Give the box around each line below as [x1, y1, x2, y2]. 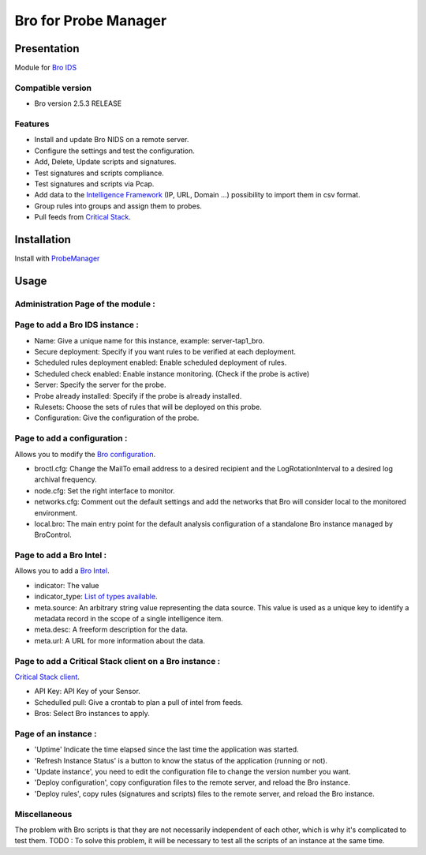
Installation [14, 233, 71, 246]
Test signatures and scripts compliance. [34, 168, 165, 178]
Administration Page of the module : [14, 298, 155, 309]
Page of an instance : [14, 728, 98, 739]
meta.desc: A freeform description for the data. [34, 624, 189, 635]
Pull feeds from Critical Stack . [34, 212, 132, 222]
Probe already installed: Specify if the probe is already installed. [34, 391, 242, 400]
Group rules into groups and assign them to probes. [34, 201, 203, 211]
